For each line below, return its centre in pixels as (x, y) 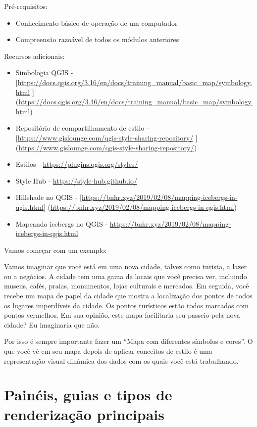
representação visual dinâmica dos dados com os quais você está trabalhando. (121, 360)
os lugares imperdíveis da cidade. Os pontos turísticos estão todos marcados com (126, 305)
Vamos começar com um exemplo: (55, 250)
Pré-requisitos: (26, 6)
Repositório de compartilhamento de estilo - (82, 128)
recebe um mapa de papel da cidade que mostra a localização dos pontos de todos (128, 296)
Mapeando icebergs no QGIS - (62, 223)
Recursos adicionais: (34, 56)
